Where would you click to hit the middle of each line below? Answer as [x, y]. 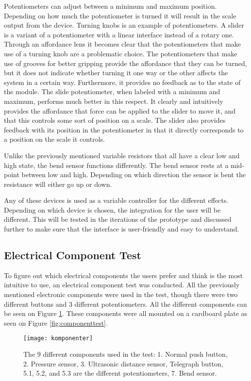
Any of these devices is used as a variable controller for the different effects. [116, 200]
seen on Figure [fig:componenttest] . [56, 323]
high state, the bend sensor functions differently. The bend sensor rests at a [116, 165]
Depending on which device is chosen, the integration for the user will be [112, 209]
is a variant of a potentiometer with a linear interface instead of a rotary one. [119, 34]
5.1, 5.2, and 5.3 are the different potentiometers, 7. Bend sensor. [120, 373]
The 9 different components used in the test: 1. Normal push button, [125, 354]
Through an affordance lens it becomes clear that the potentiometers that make [123, 44]
